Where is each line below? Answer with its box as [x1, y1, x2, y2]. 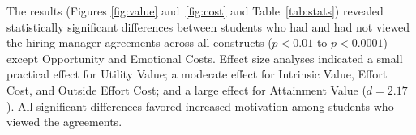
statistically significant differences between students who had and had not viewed [6, 18, 410, 35]
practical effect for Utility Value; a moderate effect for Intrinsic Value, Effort [6, 65, 388, 82]
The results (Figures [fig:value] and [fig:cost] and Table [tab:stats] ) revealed [6, 2, 384, 19]
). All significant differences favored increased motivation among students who [6, 97, 394, 114]
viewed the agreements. [6, 113, 122, 130]
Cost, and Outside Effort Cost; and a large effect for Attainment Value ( [6, 81, 367, 98]
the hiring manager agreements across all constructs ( [6, 34, 272, 51]
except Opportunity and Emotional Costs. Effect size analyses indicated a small [6, 49, 403, 66]
